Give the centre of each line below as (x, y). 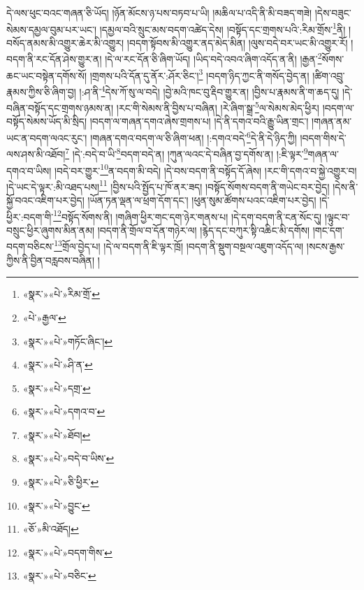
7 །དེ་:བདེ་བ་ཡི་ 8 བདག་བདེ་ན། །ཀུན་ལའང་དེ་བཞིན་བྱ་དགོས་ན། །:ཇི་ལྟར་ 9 (187, 153)
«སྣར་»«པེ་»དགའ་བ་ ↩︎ (64, 411)
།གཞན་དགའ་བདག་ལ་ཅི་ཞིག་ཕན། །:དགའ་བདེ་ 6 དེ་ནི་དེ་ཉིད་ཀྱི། (194, 137)
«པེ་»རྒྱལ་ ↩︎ (44, 317)
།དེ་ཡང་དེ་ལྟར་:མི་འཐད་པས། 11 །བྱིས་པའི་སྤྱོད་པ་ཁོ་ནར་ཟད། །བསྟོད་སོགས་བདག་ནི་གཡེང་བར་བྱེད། (168, 185)
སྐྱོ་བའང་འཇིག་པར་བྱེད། (45, 200)
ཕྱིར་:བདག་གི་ (30, 216)
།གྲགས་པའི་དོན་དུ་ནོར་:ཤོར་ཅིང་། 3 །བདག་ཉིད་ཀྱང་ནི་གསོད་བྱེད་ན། (199, 74)
